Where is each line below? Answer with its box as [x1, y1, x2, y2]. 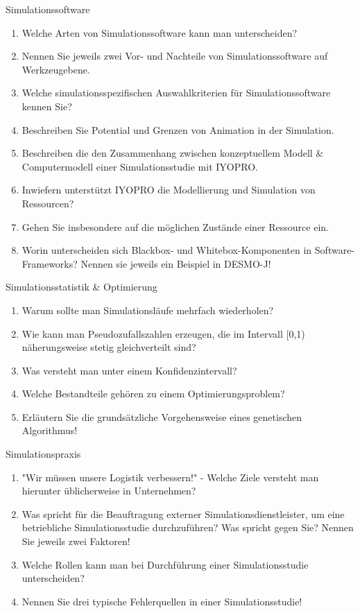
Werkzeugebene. [22, 62, 90, 76]
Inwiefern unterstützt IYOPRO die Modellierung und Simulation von [22, 182, 316, 197]
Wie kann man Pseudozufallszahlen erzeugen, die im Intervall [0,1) [22, 326, 305, 340]
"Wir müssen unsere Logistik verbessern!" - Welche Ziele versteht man [22, 469, 319, 484]
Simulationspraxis [6, 447, 81, 461]
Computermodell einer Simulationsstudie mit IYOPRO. [22, 159, 258, 173]
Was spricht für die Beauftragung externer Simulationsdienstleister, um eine [22, 506, 345, 521]
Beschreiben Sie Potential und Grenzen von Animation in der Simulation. [22, 122, 334, 137]
